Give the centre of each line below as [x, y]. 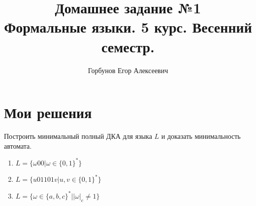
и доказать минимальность [201, 136]
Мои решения [48, 112]
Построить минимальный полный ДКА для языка [78, 136]
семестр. [128, 46]
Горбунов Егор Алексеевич [128, 70]
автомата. [18, 145]
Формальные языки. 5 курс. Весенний [128, 27]
